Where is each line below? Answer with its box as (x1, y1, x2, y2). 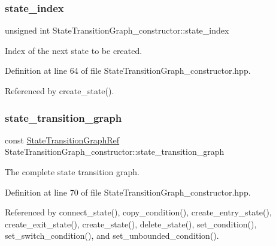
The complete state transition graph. (5, 166, 140, 178)
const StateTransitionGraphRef (5, 133, 120, 146)
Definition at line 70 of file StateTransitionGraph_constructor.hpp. (5, 185, 251, 198)
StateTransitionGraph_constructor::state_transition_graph (5, 145, 225, 158)
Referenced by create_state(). (5, 85, 114, 97)
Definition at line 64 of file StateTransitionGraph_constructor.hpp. (5, 64, 251, 77)
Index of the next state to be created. (5, 44, 142, 56)
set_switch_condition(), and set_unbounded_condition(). (5, 229, 219, 242)
